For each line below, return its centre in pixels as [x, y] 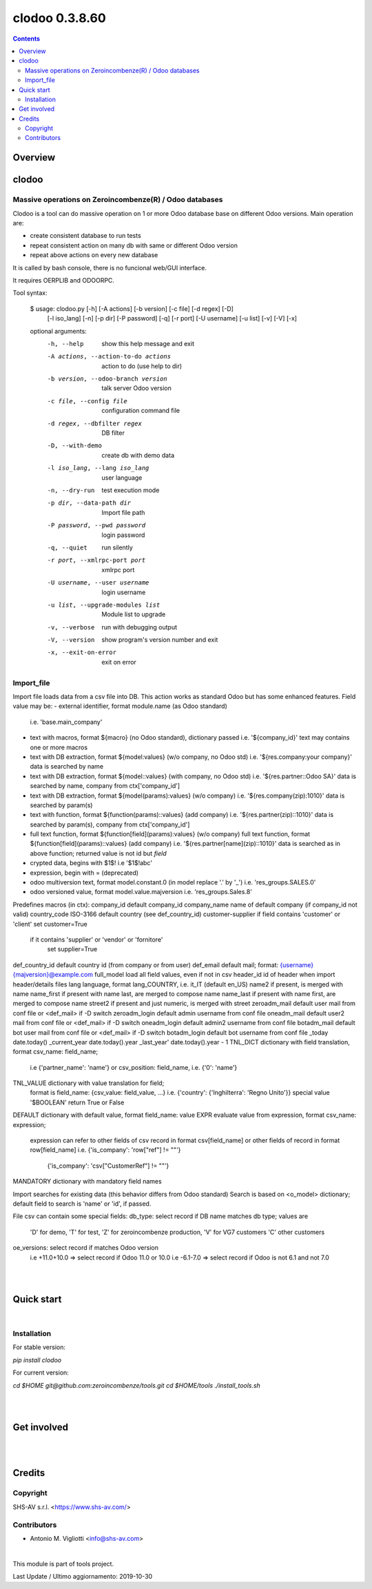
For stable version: [39, 1347]
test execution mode [131, 490]
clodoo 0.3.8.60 [59, 18]
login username [124, 592]
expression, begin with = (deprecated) [84, 873]
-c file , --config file [87, 401]
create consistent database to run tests [85, 236]
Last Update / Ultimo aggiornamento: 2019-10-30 [83, 1577]
